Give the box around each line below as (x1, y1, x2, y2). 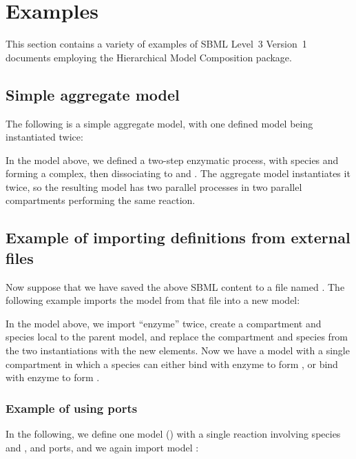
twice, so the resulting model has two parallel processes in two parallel (6, 179, 302, 194)
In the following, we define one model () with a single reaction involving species (6, 427, 341, 441)
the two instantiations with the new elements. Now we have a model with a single (6, 343, 350, 358)
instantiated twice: (6, 130, 83, 144)
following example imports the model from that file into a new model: (6, 293, 300, 307)
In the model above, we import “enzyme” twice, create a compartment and (6, 316, 322, 330)
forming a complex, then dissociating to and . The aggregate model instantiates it (6, 166, 350, 181)
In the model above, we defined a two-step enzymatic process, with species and (6, 152, 339, 167)
